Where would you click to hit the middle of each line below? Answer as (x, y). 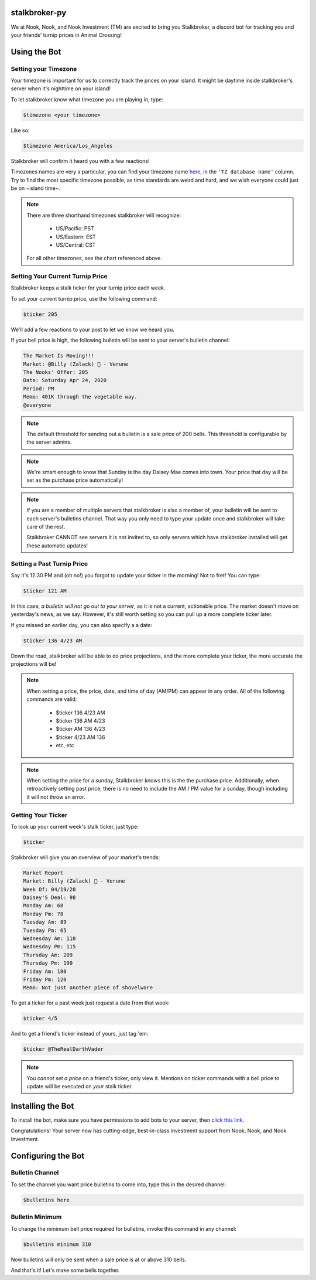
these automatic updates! (57, 546)
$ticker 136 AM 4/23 (80, 721)
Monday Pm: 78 (43, 914)
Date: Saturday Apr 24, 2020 (65, 380)
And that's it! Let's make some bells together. (65, 1270)
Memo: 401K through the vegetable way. (80, 397)
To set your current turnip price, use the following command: (84, 298)
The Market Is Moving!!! (59, 356)
